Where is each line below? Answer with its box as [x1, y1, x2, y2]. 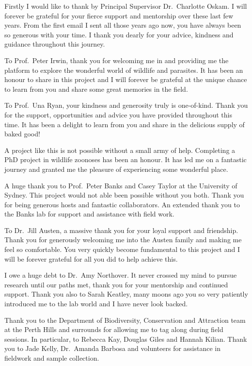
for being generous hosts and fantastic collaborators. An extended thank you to [4, 199, 240, 209]
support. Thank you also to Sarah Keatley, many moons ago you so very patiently [4, 289, 248, 299]
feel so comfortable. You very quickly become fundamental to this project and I [4, 244, 240, 254]
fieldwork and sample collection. [4, 353, 99, 363]
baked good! [4, 129, 40, 139]
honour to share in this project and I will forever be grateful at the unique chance [4, 74, 247, 84]
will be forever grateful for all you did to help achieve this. [4, 253, 178, 264]
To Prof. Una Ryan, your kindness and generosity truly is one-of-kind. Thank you [4, 100, 248, 110]
